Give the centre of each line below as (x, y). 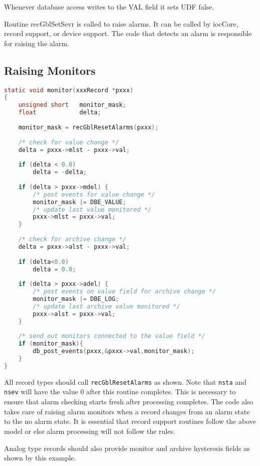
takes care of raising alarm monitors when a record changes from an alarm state (127, 411)
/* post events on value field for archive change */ (124, 292)
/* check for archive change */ (72, 240)
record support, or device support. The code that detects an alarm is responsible (128, 33)
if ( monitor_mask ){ (51, 344)
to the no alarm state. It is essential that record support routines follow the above (130, 421)
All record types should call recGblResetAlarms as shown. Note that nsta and (125, 381)
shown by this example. (40, 458)
